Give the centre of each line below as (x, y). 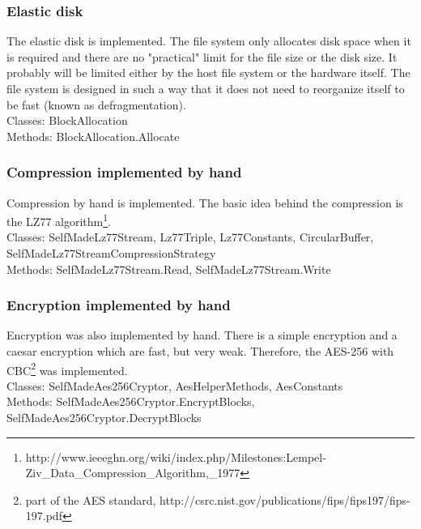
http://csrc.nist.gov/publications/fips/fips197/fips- (285, 499)
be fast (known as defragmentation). (96, 104)
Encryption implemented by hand (119, 305)
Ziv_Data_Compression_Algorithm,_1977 (133, 473)
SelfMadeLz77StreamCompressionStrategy (111, 253)
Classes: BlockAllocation (67, 120)
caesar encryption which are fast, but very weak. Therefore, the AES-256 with (200, 351)
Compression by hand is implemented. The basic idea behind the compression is (205, 202)
